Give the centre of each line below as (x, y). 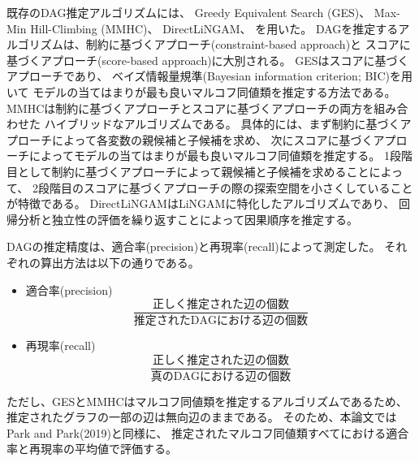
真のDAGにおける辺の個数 (220, 376)
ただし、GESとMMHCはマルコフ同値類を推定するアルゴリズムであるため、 (207, 401)
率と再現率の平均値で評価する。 (92, 449)
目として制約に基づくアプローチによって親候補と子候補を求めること (188, 171)
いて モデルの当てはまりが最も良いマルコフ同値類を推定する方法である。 (201, 91)
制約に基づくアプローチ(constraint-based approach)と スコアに (248, 44)
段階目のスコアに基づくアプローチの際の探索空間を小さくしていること (225, 187)
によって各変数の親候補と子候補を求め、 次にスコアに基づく (212, 139)
